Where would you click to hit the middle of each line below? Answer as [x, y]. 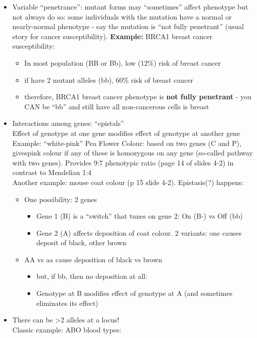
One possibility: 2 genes [61, 199]
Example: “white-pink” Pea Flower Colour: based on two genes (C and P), [127, 143]
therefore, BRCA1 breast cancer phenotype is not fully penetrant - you [138, 97]
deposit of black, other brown [81, 242]
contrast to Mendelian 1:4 [52, 172]
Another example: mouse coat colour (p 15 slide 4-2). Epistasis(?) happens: [128, 182]
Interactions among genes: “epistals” [68, 123]
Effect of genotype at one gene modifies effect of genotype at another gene [126, 133]
